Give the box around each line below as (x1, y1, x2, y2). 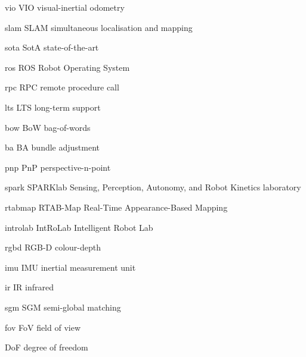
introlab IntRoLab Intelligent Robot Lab (5, 221, 153, 233)
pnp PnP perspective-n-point (5, 161, 111, 173)
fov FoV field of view (5, 321, 81, 333)
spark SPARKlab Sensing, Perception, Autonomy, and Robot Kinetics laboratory (5, 181, 301, 193)
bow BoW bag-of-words (5, 121, 91, 133)
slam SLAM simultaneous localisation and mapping (5, 21, 193, 33)
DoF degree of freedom (5, 341, 88, 353)
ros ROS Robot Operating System (5, 61, 130, 73)
